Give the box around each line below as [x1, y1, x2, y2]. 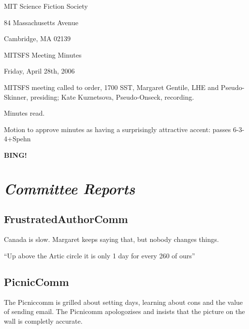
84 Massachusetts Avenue [4, 17, 78, 27]
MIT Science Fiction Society [4, 1, 88, 11]
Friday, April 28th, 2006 [4, 66, 75, 76]
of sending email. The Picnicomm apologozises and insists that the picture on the [4, 306, 245, 316]
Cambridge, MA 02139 [4, 33, 71, 44]
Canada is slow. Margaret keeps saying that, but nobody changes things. [4, 234, 219, 244]
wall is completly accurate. [4, 315, 83, 326]
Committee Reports [4, 178, 135, 198]
